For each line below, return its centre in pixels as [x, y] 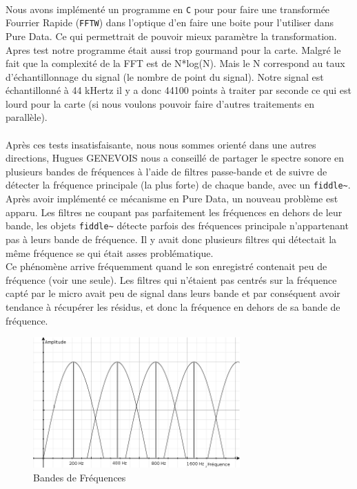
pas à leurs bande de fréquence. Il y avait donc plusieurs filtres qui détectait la [171, 239]
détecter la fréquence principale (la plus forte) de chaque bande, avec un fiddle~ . [178, 185]
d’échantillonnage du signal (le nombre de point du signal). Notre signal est [165, 76]
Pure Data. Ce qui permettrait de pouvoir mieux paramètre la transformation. [171, 36]
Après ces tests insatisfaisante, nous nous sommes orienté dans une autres [161, 144]
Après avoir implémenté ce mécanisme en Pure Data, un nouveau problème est [172, 199]
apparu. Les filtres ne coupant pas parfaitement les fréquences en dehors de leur [174, 212]
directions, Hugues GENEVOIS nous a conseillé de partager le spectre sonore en [175, 158]
